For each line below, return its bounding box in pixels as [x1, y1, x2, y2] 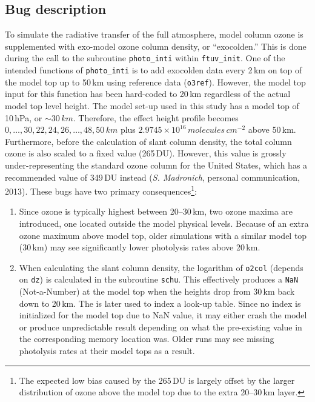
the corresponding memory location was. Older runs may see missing [19, 332, 274, 345]
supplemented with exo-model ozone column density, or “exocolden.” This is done [5, 39, 307, 52]
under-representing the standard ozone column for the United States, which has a [5, 158, 308, 171]
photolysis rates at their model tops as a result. [19, 344, 195, 357]
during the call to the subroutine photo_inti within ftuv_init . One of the [5, 52, 285, 64]
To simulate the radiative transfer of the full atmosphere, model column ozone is [5, 28, 303, 41]
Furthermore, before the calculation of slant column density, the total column [5, 135, 292, 147]
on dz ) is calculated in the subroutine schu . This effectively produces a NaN [19, 273, 299, 286]
